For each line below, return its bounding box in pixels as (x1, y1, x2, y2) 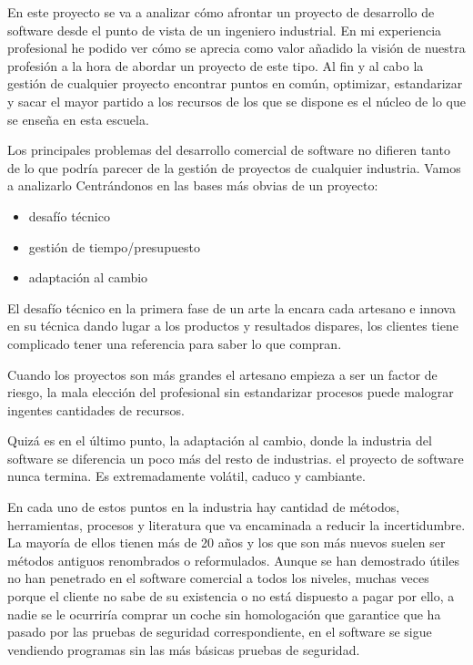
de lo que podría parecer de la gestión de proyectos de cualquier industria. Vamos (7, 158, 461, 177)
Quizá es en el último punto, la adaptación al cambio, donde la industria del (7, 431, 432, 450)
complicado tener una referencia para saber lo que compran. (7, 333, 342, 353)
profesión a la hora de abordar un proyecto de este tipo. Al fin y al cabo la (7, 56, 424, 75)
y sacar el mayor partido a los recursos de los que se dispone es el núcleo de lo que (7, 91, 466, 110)
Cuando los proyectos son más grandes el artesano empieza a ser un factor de (7, 364, 438, 384)
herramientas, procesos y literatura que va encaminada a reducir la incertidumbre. (7, 515, 466, 534)
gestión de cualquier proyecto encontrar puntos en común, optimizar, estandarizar (7, 74, 463, 93)
